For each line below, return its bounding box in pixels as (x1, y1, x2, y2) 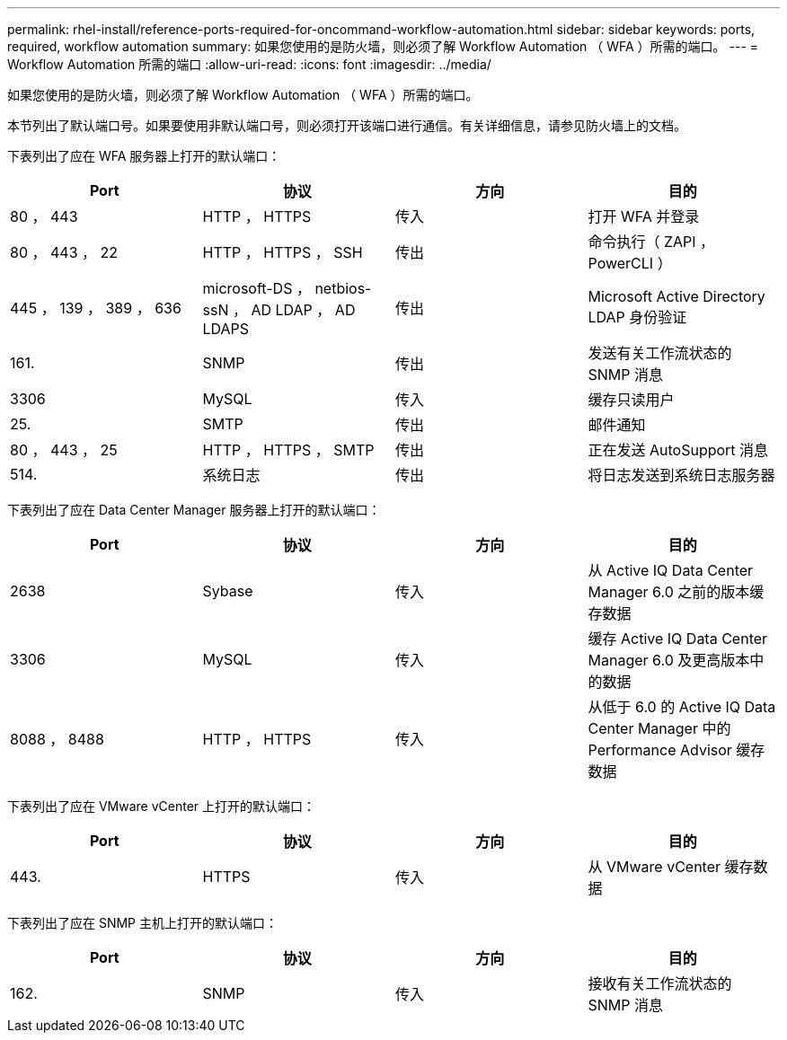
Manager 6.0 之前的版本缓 (588, 583, 765, 601)
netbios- (314, 279, 372, 297)
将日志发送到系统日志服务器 (588, 466, 775, 484)
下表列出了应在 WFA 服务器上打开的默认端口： (7, 148, 281, 163)
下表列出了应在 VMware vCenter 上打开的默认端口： (7, 798, 316, 814)
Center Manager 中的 (588, 719, 731, 737)
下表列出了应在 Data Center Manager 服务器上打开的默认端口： (7, 502, 381, 517)
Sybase (202, 582, 253, 600)
